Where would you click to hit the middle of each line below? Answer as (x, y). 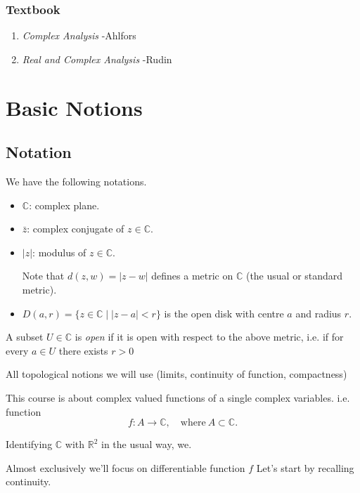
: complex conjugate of (76, 229)
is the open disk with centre (224, 313)
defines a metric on (192, 276)
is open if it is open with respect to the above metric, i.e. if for (209, 337)
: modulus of (59, 252)
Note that (43, 276)
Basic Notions (74, 107)
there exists (83, 350)
